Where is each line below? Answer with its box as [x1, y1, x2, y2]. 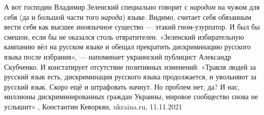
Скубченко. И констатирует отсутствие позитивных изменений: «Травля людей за [4, 61, 256, 72]
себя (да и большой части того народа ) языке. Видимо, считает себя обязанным [4, 11, 252, 22]
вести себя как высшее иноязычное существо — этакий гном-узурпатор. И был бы [4, 21, 260, 32]
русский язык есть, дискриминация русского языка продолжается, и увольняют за [4, 71, 257, 82]
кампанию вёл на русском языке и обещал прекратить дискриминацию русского [4, 41, 251, 52]
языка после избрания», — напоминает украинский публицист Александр [4, 51, 232, 62]
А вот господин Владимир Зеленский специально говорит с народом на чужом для [4, 2, 260, 12]
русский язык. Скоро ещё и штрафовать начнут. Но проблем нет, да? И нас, [4, 81, 240, 92]
